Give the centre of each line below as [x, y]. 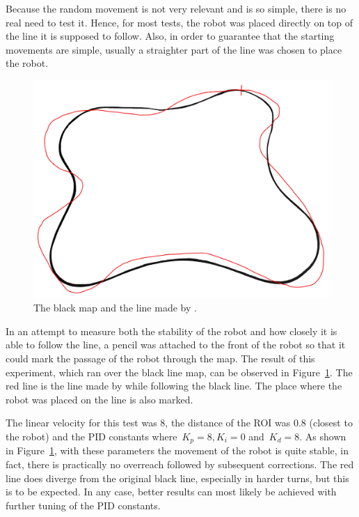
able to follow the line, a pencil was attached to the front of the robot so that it [176, 345]
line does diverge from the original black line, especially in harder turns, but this [177, 478]
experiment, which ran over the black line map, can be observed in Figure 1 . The [179, 372]
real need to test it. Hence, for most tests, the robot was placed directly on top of [179, 22]
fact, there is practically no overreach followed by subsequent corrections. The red [180, 464]
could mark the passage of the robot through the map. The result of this [160, 358]
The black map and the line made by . [115, 308]
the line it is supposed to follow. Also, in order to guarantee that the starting [170, 36]
